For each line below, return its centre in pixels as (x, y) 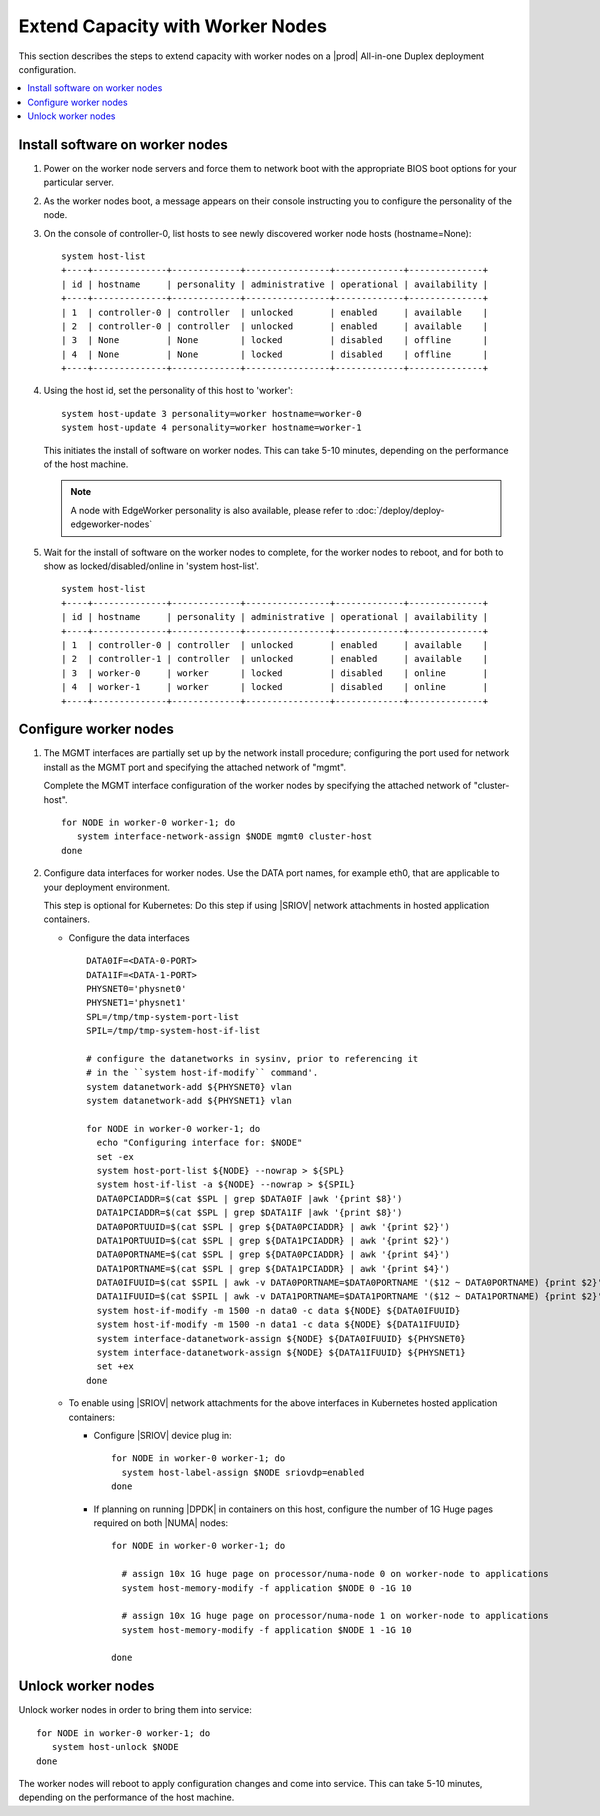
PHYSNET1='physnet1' (136, 1003)
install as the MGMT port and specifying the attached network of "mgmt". (195, 767)
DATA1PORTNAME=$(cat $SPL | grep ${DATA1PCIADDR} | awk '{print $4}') (273, 1268)
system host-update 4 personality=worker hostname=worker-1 (211, 428)
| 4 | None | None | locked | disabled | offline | (275, 354)
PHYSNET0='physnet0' (136, 988)
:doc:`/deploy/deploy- (400, 510)
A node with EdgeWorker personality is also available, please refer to (212, 510)
